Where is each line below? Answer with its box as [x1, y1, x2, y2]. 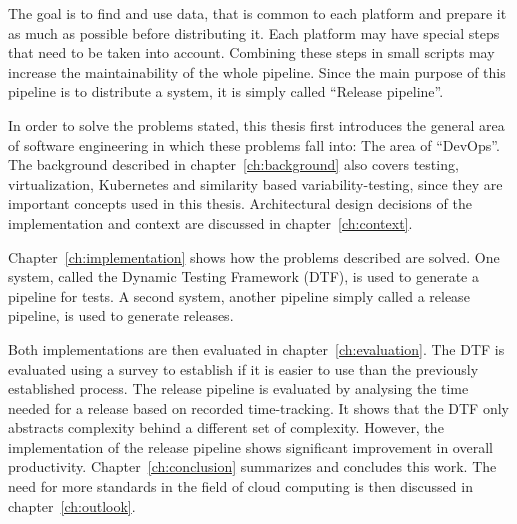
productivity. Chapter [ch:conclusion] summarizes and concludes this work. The [8, 456, 497, 477]
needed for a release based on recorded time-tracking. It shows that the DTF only [8, 397, 509, 418]
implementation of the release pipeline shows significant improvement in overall [8, 436, 493, 457]
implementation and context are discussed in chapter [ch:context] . [8, 212, 413, 233]
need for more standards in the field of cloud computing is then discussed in [8, 476, 473, 497]
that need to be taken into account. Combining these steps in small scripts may [8, 42, 495, 63]
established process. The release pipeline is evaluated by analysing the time [8, 378, 469, 399]
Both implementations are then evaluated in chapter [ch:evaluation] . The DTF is [8, 338, 505, 359]
